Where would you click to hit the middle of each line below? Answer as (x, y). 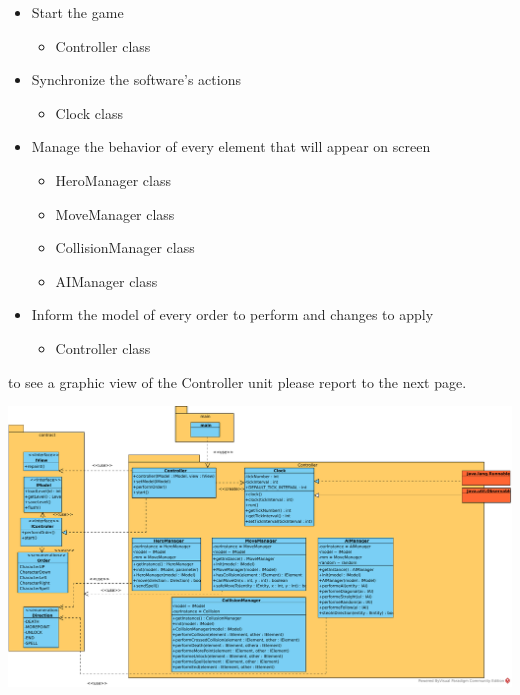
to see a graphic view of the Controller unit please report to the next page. (237, 381)
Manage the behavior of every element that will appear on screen (231, 146)
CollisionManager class (125, 247)
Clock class (89, 112)
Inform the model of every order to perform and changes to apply (232, 314)
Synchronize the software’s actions (136, 79)
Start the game (77, 12)
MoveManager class (115, 213)
